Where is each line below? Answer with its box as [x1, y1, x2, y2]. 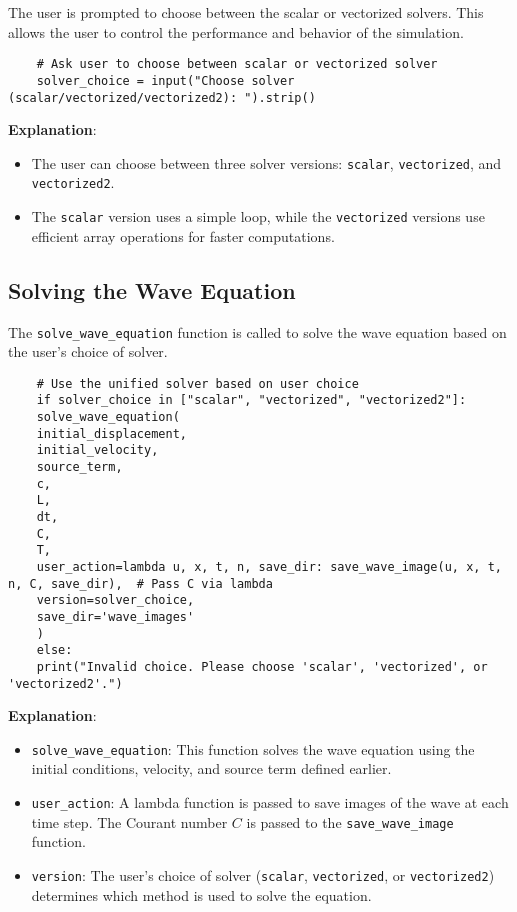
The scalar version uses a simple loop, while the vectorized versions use [31, 206, 485, 227]
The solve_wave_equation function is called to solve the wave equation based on [8, 321, 507, 342]
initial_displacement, [36, 426, 187, 441]
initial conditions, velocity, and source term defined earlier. [31, 758, 392, 779]
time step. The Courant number [31, 811, 228, 832]
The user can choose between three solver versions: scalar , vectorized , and [31, 152, 502, 173]
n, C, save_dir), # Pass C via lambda [8, 576, 273, 591]
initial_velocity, [36, 443, 159, 458]
